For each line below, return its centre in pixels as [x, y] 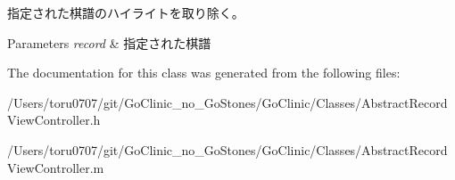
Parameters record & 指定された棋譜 [109, 42]
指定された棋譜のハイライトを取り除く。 [126, 12]
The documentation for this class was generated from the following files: [204, 73]
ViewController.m [56, 167]
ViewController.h [54, 120]
